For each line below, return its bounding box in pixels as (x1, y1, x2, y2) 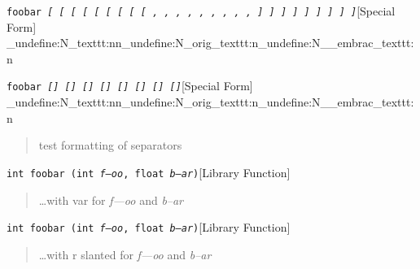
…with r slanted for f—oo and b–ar (38, 245, 212, 262)
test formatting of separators (38, 137, 182, 154)
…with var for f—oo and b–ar (38, 191, 184, 208)
